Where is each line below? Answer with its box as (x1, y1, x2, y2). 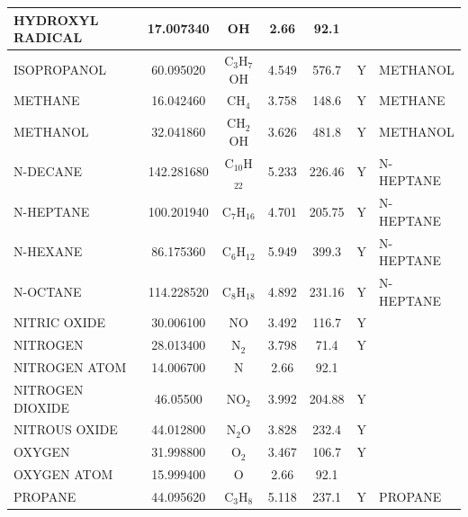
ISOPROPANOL (13, 59, 107, 78)
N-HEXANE (13, 242, 83, 261)
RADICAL (13, 28, 83, 47)
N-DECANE (13, 162, 83, 181)
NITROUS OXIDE (13, 420, 118, 439)
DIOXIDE (13, 397, 70, 416)
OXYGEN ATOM (13, 465, 113, 484)
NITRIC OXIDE (13, 313, 106, 332)
